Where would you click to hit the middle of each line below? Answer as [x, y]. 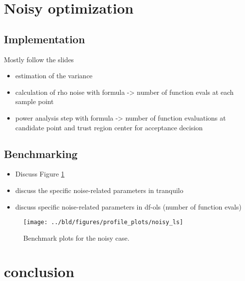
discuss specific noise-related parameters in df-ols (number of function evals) [128, 206]
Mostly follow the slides [39, 59]
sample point [34, 101]
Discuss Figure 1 [40, 174]
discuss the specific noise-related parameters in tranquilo [99, 190]
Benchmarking [41, 153]
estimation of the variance [54, 76]
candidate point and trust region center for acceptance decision [109, 127]
